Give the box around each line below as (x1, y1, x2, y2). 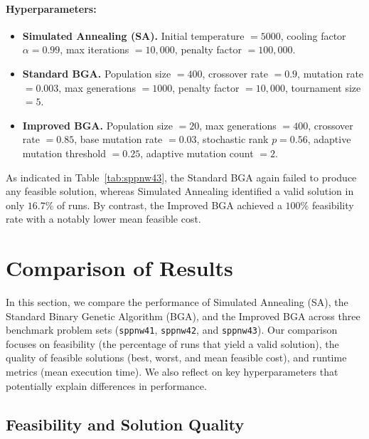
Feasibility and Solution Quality (6, 413, 245, 435)
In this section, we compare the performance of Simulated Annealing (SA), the (6, 295, 348, 310)
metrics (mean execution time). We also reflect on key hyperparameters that (6, 364, 338, 379)
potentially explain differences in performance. (6, 378, 207, 393)
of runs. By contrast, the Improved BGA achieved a (56, 197, 282, 212)
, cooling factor (280, 28, 346, 43)
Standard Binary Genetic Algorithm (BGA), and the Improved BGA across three (6, 308, 360, 323)
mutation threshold (22, 145, 106, 160)
